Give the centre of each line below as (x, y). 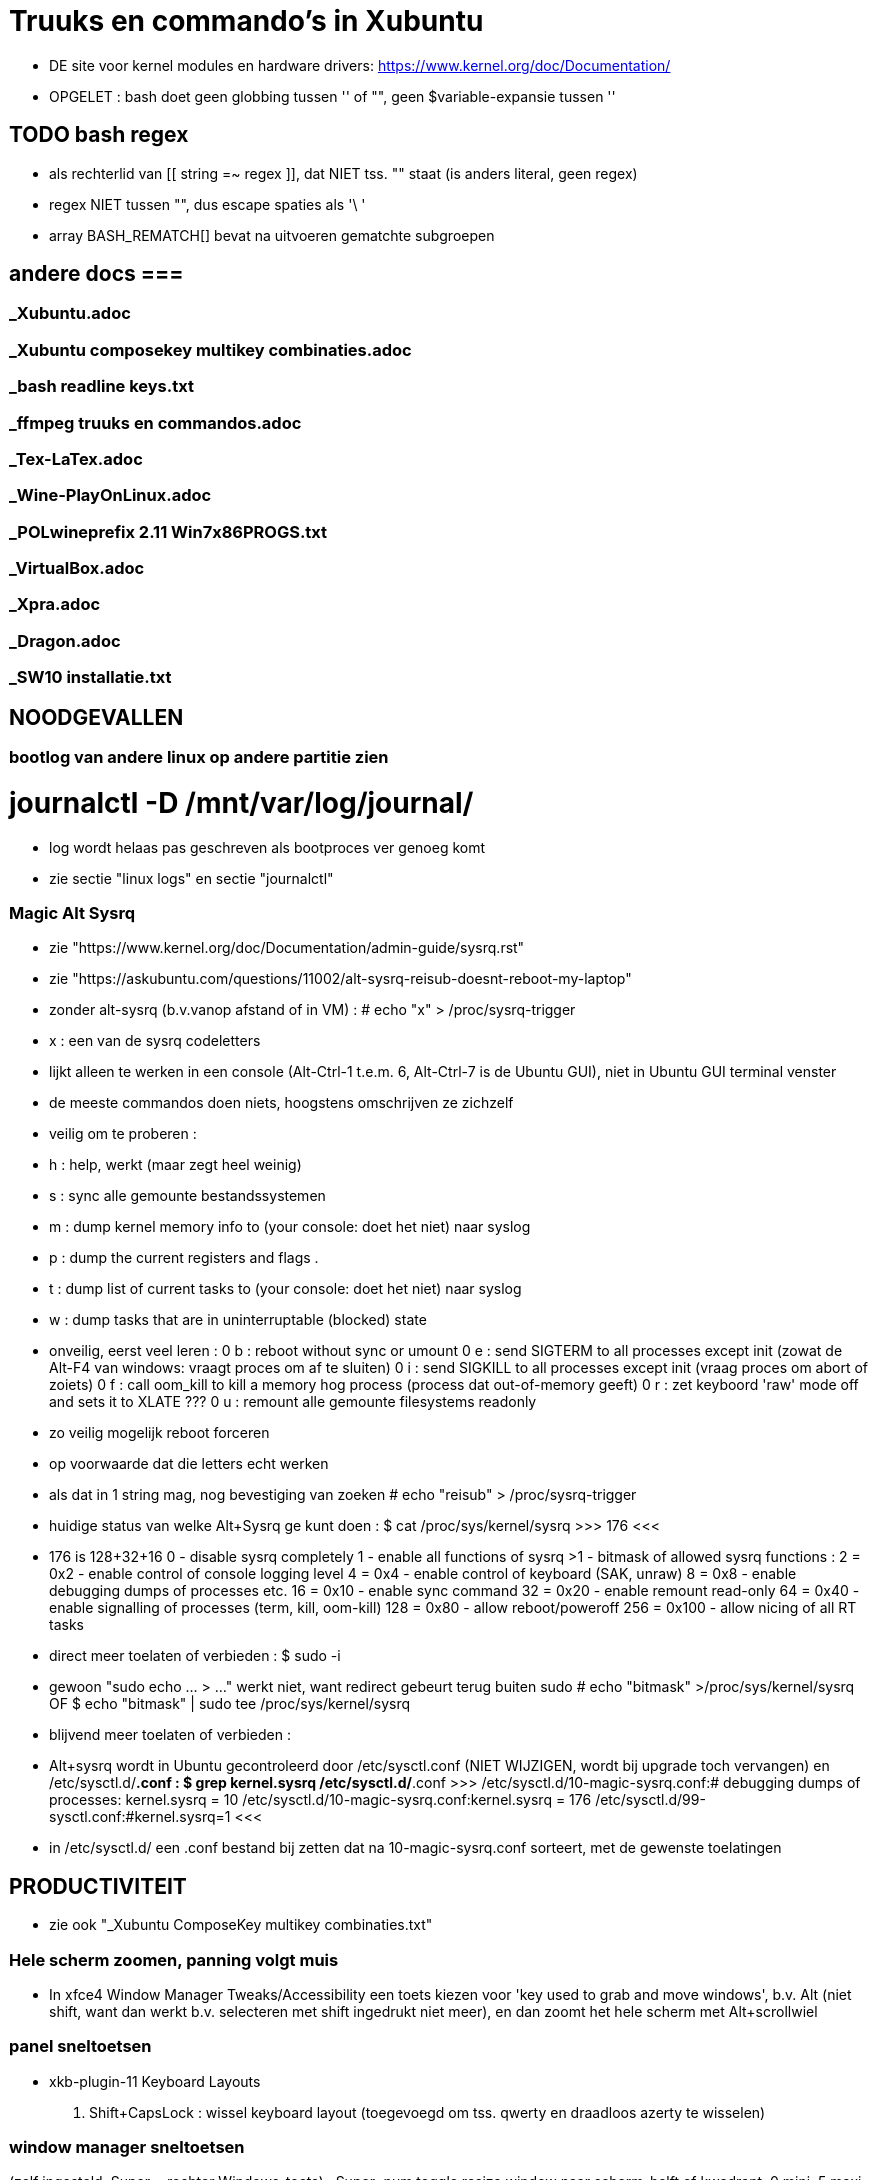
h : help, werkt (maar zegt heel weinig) (175, 1165)
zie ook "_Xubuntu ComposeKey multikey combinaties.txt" (241, 1925)
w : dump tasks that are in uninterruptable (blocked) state (238, 1320)
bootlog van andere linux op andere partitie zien (199, 757)
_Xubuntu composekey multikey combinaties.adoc (210, 349)
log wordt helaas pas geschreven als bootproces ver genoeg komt (267, 847)
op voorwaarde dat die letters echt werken (189, 1464)
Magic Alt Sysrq (72, 912)
